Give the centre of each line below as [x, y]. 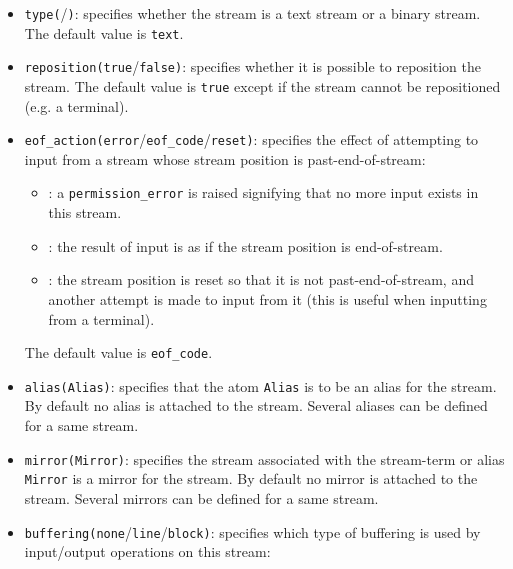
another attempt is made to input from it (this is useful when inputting [267, 298]
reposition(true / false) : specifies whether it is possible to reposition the [252, 66]
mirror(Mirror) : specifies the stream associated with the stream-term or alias [264, 458]
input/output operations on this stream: [147, 551]
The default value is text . [104, 32]
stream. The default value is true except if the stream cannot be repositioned [262, 85]
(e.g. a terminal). [76, 105]
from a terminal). [101, 318]
